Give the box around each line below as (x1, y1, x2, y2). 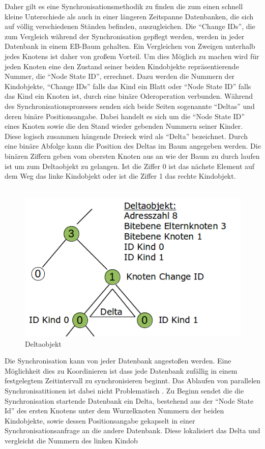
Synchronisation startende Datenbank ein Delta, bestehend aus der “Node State (5, 395, 254, 406)
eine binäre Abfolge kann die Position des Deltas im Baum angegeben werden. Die (5, 141, 261, 151)
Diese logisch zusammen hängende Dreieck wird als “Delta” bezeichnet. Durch (5, 130, 248, 141)
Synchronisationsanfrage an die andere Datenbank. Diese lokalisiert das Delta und (5, 425, 260, 436)
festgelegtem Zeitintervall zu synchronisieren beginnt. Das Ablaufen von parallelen (5, 375, 261, 386)
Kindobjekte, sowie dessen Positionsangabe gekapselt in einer (5, 415, 195, 426)
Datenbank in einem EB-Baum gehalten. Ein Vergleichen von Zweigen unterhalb (5, 41, 255, 51)
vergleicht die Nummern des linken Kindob (5, 435, 138, 445)
